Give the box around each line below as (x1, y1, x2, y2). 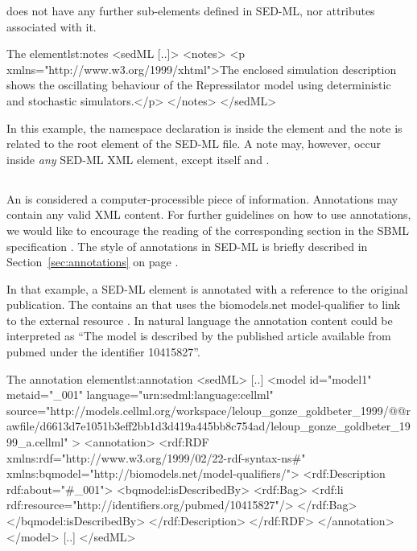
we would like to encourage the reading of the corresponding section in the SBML (6, 221, 410, 238)
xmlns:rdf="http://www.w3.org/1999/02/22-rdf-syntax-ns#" (6, 449, 306, 466)
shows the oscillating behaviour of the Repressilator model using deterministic (6, 76, 391, 93)
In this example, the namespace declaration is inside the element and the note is (6, 119, 403, 136)
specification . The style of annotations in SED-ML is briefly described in (6, 237, 368, 254)
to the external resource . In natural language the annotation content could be (6, 311, 393, 328)
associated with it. (6, 18, 97, 35)
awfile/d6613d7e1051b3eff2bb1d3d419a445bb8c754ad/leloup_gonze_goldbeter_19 (6, 417, 411, 434)
